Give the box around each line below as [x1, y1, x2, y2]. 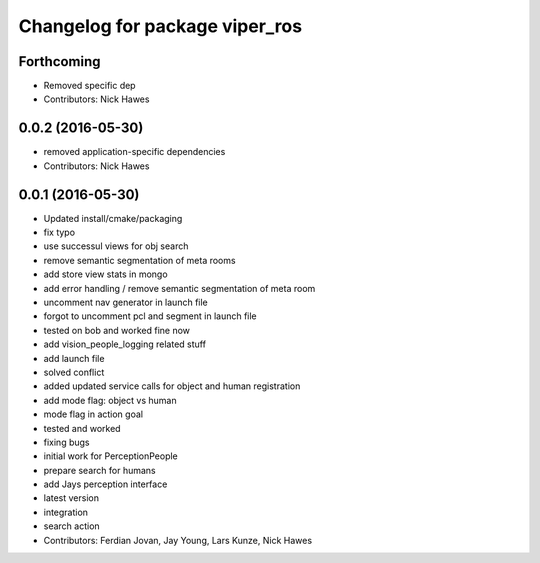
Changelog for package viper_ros [18, 15, 303, 37]
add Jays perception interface [43, 478, 168, 490]
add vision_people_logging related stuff [43, 338, 207, 350]
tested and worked [43, 422, 121, 434]
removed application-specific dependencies [43, 146, 226, 158]
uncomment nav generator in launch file [43, 296, 209, 308]
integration [43, 506, 89, 518]
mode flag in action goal [43, 408, 144, 420]
